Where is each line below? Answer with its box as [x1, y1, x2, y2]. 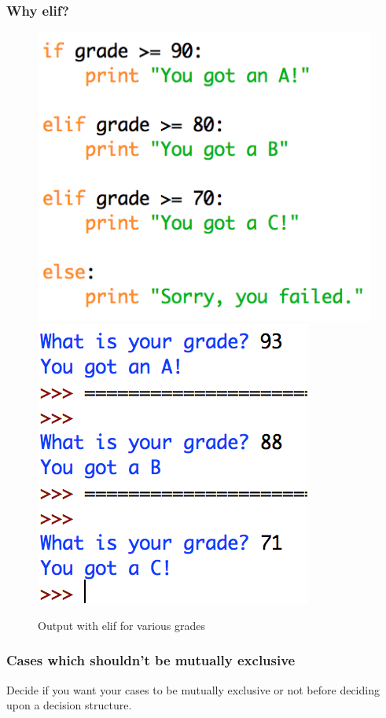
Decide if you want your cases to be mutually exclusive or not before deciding [6, 681, 380, 698]
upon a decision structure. [6, 697, 132, 713]
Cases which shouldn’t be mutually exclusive [6, 650, 296, 670]
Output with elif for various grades [38, 617, 206, 633]
